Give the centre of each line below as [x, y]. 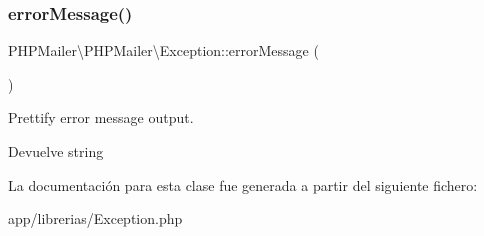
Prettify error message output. [101, 117]
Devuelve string [56, 151]
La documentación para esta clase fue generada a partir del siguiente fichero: [243, 184]
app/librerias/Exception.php [95, 218]
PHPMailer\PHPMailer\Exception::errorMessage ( [163, 50]
